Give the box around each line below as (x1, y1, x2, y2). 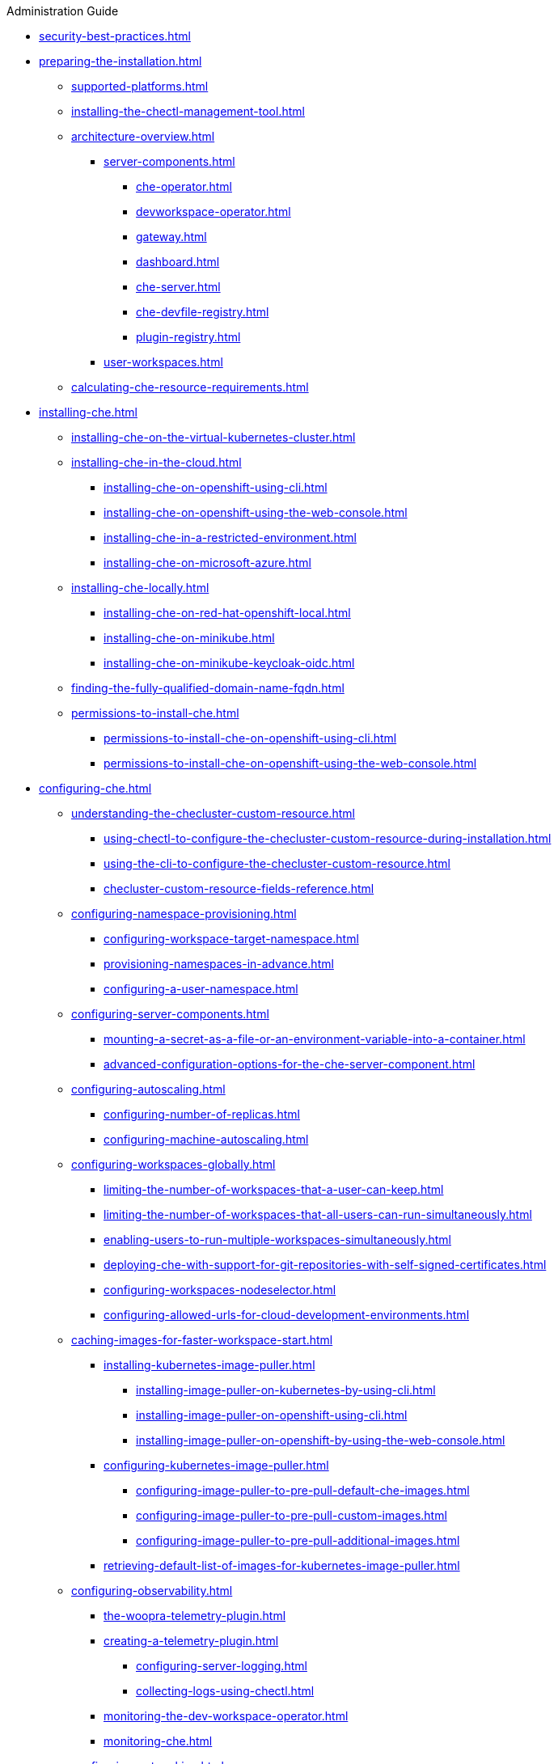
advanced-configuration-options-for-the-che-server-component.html (104, 1057, 476, 1071)
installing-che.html (39, 405, 138, 419)
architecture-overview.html (71, 129, 215, 143)
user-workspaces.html (104, 355, 223, 369)
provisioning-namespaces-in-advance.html (104, 957, 334, 971)
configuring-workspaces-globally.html (71, 1157, 276, 1171)
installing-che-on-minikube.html (104, 631, 275, 645)
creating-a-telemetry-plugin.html (104, 1634, 279, 1648)
